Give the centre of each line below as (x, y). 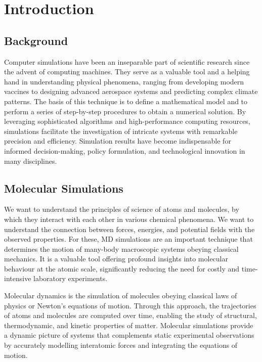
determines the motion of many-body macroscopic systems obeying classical (121, 248)
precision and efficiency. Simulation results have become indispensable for (118, 141)
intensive (18, 278)
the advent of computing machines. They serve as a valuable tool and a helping (127, 72)
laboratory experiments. (71, 278)
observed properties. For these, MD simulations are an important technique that (128, 239)
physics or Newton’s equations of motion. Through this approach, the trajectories (130, 305)
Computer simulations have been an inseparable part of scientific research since (127, 61)
